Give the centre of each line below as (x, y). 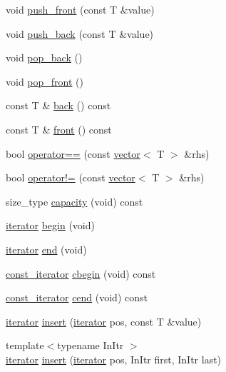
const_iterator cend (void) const (77, 297)
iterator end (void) (46, 249)
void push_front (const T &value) (80, 9)
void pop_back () (44, 57)
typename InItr (91, 345)
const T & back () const (58, 105)
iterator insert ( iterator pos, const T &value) (104, 321)
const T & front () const (59, 129)
